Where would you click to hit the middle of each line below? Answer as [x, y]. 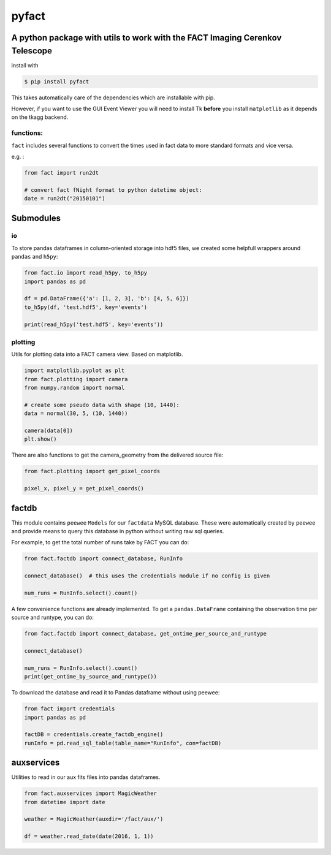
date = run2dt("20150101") [65, 199]
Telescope [32, 51]
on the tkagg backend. [40, 117]
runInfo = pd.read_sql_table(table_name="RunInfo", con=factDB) [123, 743]
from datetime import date [65, 802]
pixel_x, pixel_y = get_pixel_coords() [84, 488]
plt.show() [40, 439]
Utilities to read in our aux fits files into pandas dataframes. [86, 777]
